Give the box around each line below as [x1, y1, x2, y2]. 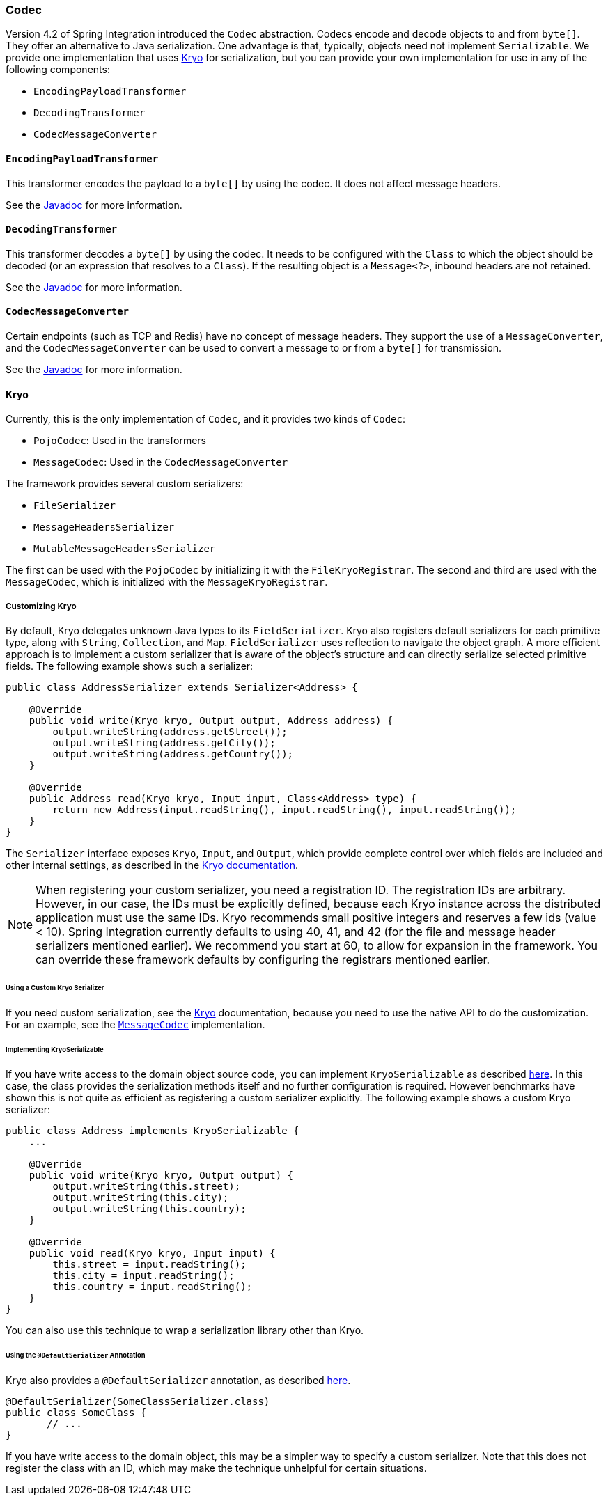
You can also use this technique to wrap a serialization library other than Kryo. [6, 1324, 364, 1337]
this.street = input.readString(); [52, 1259, 247, 1271]
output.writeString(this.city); [52, 1192, 229, 1204]
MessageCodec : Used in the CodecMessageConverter [33, 456, 288, 469]
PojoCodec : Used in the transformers [33, 434, 206, 447]
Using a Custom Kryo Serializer [6, 983, 104, 991]
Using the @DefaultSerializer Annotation [6, 1351, 146, 1360]
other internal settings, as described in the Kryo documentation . [6, 859, 299, 872]
